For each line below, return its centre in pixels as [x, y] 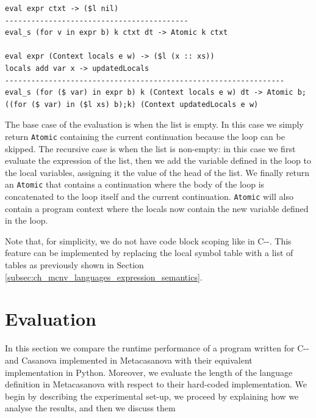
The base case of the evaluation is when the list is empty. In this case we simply [154, 124]
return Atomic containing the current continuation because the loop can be [145, 136]
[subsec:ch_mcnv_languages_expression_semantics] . [104, 277]
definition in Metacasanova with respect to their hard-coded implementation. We [156, 384]
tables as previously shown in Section [74, 265]
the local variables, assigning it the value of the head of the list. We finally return [157, 172]
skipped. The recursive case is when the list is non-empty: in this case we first [150, 148]
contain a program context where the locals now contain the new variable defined [157, 208]
